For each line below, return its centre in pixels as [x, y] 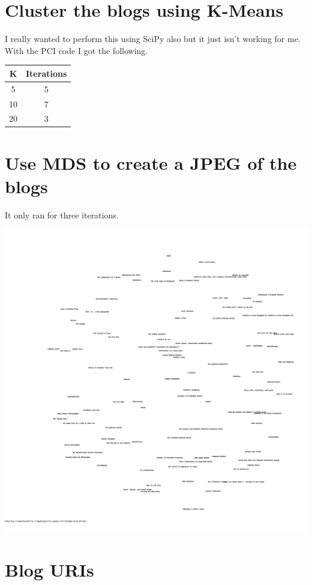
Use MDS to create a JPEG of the [151, 162]
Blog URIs [49, 570]
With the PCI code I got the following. [76, 50]
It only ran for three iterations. [62, 214]
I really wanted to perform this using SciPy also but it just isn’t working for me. [153, 39]
